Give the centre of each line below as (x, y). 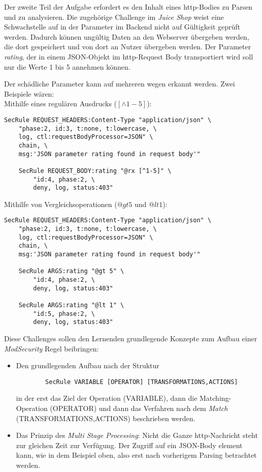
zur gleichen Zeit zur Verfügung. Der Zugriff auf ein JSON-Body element (129, 445)
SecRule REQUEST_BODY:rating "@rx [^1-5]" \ (95, 171)
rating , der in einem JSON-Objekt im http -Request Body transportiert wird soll (129, 56)
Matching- (216, 398)
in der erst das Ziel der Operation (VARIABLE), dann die (107, 398)
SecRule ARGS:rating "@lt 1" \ (71, 305)
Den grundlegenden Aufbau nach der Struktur (88, 365)
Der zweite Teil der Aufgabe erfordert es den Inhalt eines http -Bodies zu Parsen (128, 7)
